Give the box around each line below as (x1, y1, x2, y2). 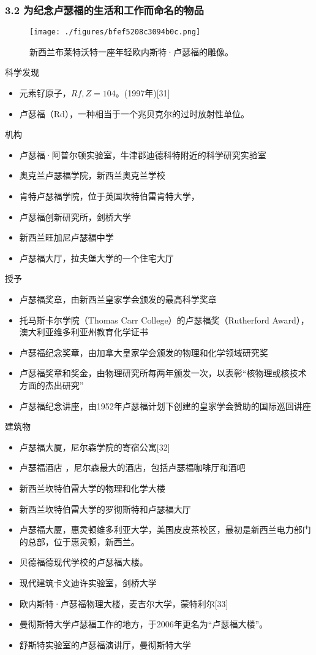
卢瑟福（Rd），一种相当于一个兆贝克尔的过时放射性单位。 (19, 107, 249, 120)
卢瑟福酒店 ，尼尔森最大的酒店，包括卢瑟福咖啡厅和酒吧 (19, 461, 246, 474)
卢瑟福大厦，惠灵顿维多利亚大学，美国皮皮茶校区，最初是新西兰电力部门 (19, 523, 311, 536)
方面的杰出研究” (19, 378, 84, 391)
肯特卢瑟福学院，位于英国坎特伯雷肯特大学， (19, 190, 200, 203)
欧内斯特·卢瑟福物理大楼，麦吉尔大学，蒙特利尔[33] (19, 597, 228, 610)
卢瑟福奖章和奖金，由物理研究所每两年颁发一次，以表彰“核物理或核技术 (19, 366, 307, 379)
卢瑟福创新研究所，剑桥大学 (19, 210, 131, 223)
